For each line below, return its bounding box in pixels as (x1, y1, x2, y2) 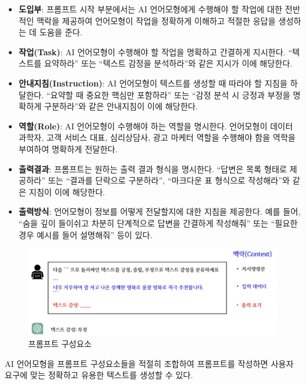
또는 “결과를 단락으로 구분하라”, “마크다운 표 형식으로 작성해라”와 (48, 174, 290, 186)
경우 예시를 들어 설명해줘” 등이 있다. (18, 228, 152, 241)
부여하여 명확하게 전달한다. (18, 142, 118, 155)
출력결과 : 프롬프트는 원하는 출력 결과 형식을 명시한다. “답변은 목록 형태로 (18, 162, 287, 175)
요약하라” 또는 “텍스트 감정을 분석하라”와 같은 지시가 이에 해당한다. (44, 57, 292, 69)
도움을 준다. (39, 26, 82, 38)
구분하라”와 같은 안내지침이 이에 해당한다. (44, 100, 198, 112)
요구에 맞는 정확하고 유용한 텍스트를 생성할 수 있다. (5, 369, 193, 381)
